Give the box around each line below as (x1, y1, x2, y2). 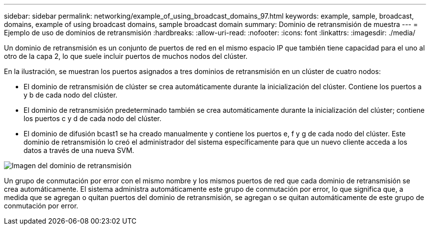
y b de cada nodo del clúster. (24, 91, 118, 99)
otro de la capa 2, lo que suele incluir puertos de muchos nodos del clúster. (4, 52, 248, 60)
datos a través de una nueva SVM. (24, 146, 134, 154)
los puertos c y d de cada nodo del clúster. (24, 114, 161, 123)
